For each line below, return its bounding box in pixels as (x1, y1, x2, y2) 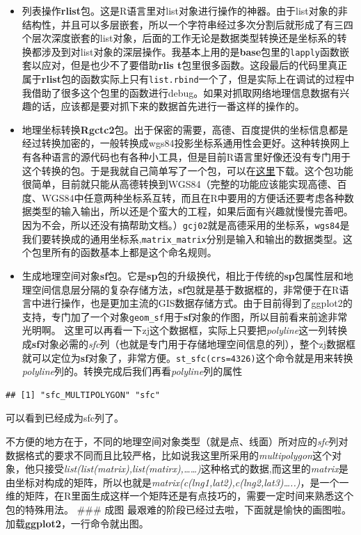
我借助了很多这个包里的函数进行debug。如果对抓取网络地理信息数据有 (22, 85, 340, 99)
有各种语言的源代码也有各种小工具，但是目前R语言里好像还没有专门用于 (22, 150, 351, 164)
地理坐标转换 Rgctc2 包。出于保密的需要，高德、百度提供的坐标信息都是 (22, 122, 348, 136)
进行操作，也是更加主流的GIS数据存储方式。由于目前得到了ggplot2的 (41, 296, 353, 310)
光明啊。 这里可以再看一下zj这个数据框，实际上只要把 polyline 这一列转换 (22, 323, 348, 337)
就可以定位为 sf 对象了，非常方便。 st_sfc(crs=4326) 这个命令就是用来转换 (22, 350, 353, 365)
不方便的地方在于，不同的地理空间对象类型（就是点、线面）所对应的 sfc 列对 (6, 434, 348, 448)
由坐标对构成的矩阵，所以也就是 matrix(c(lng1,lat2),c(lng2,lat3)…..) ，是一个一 (6, 474, 349, 489)
